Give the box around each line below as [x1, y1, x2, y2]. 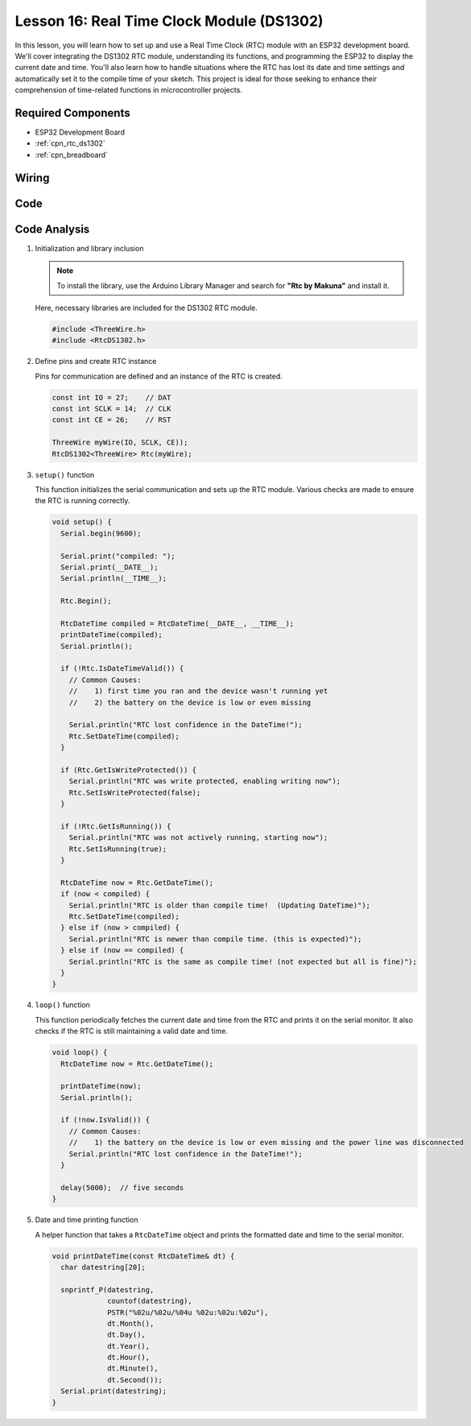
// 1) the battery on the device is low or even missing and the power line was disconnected [68, 1138, 465, 1147]
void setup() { [52, 518, 112, 527]
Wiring [14, 171, 50, 184]
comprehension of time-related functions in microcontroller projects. [14, 85, 243, 95]
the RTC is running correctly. [35, 496, 130, 506]
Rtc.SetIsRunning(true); [68, 844, 167, 854]
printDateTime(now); [60, 1081, 142, 1091]
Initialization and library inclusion [35, 243, 144, 253]
